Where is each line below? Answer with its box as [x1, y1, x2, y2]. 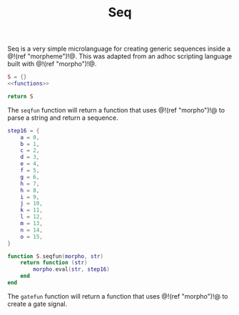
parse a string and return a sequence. [7, 113, 118, 122]
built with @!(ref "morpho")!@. [7, 60, 97, 68]
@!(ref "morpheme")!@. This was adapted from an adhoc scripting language [7, 52, 233, 61]
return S [7, 93, 34, 100]
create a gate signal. [7, 299, 68, 308]
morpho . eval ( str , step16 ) [33, 266, 111, 273]
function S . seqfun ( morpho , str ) [7, 252, 103, 260]
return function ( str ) [20, 259, 88, 267]
